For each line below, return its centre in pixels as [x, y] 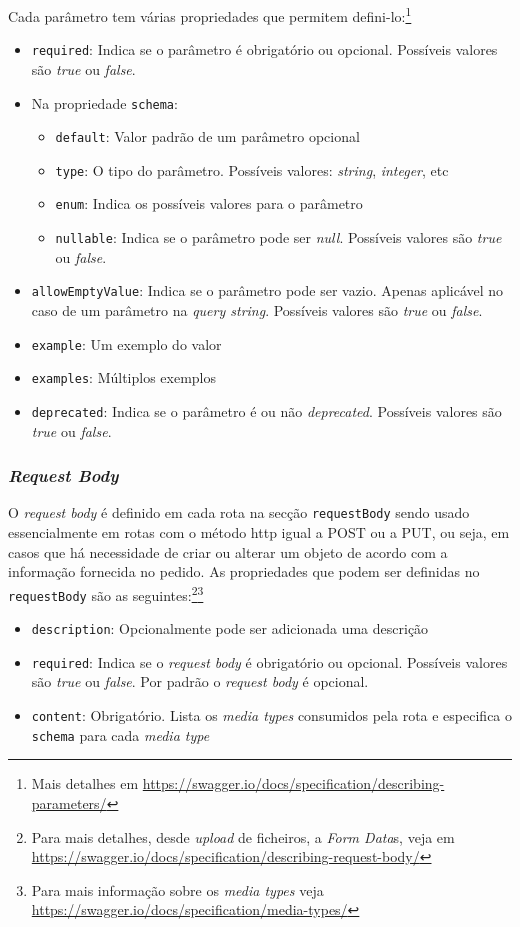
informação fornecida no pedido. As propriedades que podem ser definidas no [244, 571]
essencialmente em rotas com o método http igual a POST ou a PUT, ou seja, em [259, 532]
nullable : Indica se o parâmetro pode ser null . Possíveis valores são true [278, 237]
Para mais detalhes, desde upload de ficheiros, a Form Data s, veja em [243, 836]
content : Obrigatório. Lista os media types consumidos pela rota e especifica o [272, 715]
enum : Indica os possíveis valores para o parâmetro [209, 203]
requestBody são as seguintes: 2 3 [106, 593]
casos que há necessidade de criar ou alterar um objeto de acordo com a [228, 551]
